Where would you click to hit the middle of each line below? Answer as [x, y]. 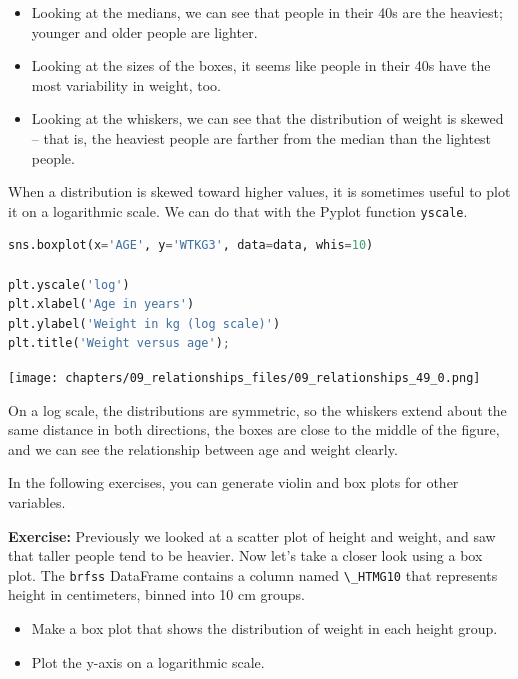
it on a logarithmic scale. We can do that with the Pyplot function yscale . [238, 210]
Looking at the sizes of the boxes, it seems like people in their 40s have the [261, 65]
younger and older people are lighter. [144, 31]
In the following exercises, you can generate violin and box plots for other [233, 482]
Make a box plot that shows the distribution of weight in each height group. [264, 628]
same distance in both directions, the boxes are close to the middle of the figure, [254, 429]
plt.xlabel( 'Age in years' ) [101, 304]
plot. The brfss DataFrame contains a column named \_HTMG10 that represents [253, 574]
